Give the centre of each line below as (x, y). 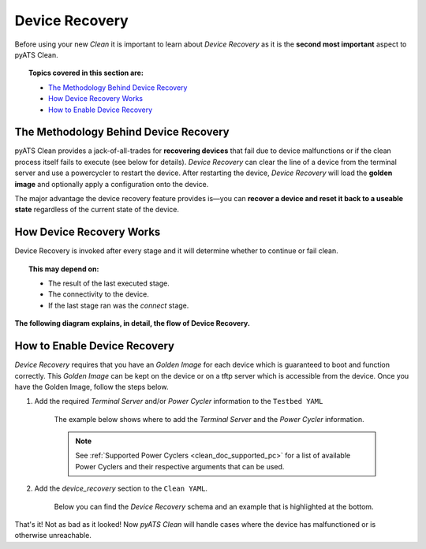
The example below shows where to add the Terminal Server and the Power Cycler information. (209, 419)
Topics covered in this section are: (86, 73)
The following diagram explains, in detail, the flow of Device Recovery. (132, 323)
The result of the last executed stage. (109, 283)
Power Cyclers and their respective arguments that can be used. (180, 466)
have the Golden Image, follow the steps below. (92, 387)
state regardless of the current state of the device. (97, 210)
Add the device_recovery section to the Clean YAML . (121, 488)
